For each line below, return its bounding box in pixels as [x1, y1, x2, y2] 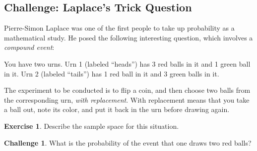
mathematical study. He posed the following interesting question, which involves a [4, 32, 253, 42]
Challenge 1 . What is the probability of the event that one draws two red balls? [4, 137, 252, 148]
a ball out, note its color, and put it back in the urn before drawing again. [4, 104, 230, 114]
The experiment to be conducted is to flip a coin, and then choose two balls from [4, 85, 251, 95]
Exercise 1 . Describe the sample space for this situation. [4, 120, 179, 131]
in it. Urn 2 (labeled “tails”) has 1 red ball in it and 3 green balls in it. [4, 68, 219, 78]
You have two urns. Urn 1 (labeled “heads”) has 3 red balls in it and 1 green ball [4, 58, 251, 69]
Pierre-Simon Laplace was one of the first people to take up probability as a [4, 23, 235, 33]
